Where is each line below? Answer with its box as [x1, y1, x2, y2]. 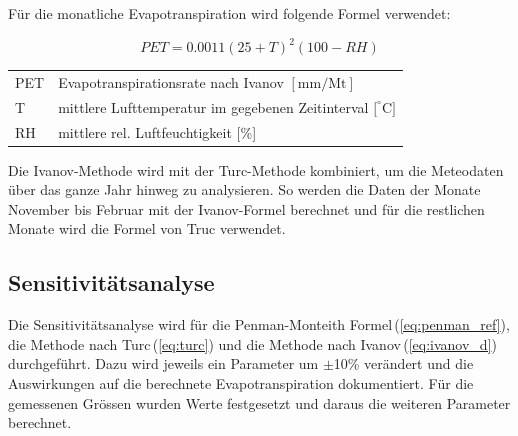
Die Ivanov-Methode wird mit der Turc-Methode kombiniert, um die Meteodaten [8, 159, 504, 180]
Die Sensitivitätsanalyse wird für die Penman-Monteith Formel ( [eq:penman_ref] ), [8, 314, 510, 335]
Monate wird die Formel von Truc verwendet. [8, 218, 286, 239]
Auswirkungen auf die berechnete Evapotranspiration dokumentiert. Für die [8, 372, 474, 393]
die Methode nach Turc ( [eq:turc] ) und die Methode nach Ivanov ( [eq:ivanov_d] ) [8, 333, 497, 354]
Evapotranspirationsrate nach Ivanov [58, 71, 284, 92]
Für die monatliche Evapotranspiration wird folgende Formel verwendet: [8, 3, 451, 23]
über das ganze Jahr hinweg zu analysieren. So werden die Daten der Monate [8, 179, 481, 200]
